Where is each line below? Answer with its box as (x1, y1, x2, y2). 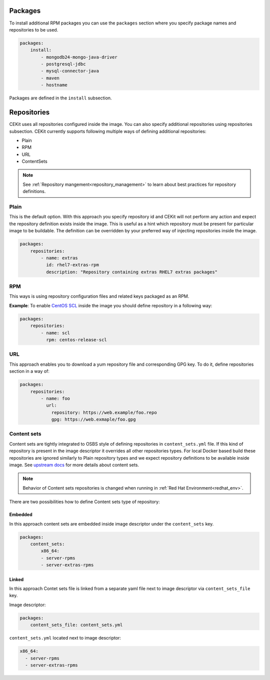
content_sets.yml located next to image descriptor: (9, 635, 121, 641)
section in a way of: (9, 368, 50, 374)
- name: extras (40, 255, 78, 261)
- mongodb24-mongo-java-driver (40, 54, 117, 60)
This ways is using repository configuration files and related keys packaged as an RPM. (9, 293, 189, 299)
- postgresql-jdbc (40, 61, 86, 67)
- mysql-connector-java (40, 68, 99, 74)
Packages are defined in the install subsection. (9, 95, 112, 101)
